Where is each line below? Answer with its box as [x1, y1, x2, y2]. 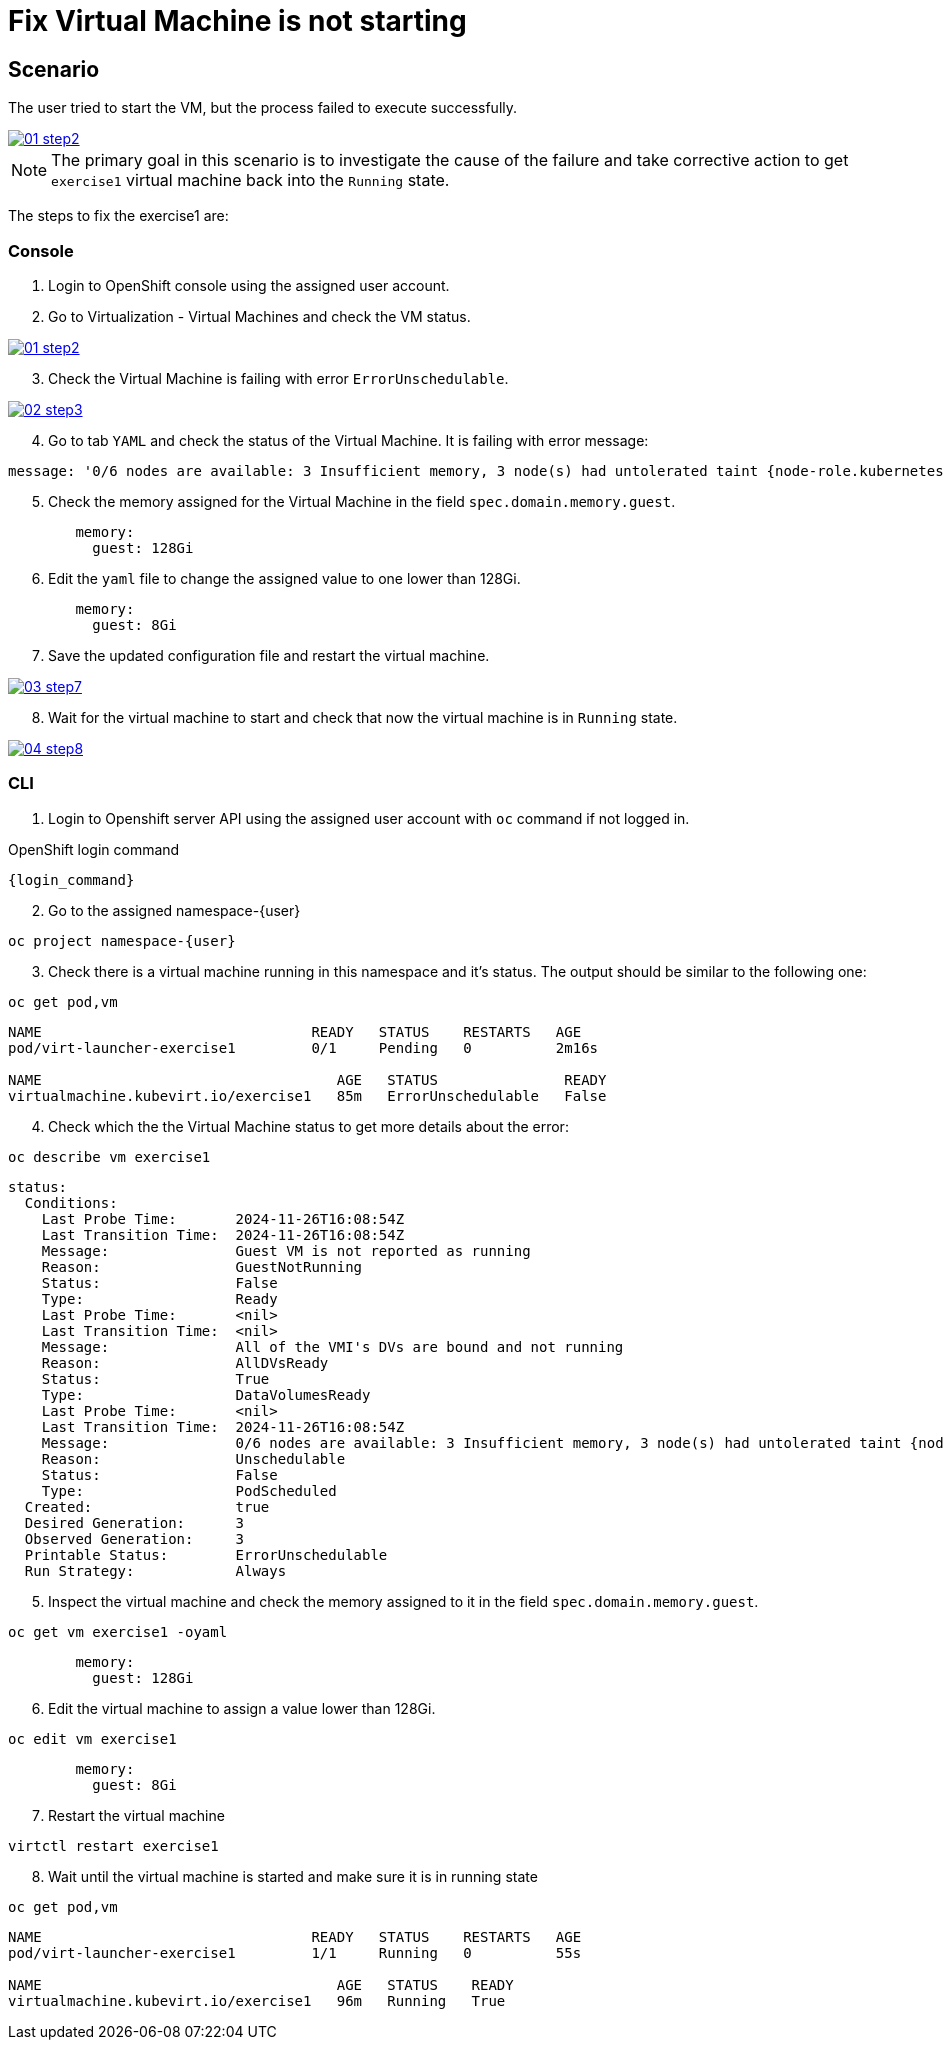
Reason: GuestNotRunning [41, 1258, 363, 1275]
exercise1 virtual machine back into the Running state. [51, 170, 450, 191]
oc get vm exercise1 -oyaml [8, 1623, 228, 1640]
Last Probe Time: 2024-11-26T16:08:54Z [41, 1210, 405, 1227]
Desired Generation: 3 [24, 1514, 245, 1531]
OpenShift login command [8, 840, 180, 858]
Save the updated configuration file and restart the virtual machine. [48, 646, 490, 664]
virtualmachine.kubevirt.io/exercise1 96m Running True [8, 1992, 506, 2009]
